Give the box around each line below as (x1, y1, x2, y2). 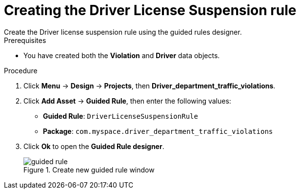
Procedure (4, 66, 38, 75)
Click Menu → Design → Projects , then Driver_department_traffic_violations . (23, 81, 276, 90)
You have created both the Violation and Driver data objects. (23, 51, 220, 60)
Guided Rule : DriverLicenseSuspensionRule (43, 111, 198, 120)
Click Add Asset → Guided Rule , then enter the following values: (23, 96, 231, 105)
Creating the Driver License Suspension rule (4, 2, 297, 19)
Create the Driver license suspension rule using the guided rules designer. (4, 27, 242, 36)
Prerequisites (4, 36, 46, 44)
